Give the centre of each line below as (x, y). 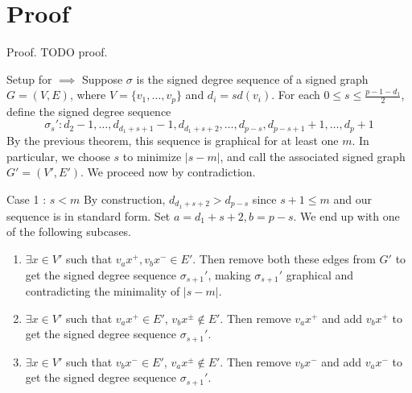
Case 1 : (27, 199)
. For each (296, 95)
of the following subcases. (69, 232)
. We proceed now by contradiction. (168, 172)
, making (229, 274)
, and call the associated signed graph (313, 156)
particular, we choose (58, 156)
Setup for (29, 79)
